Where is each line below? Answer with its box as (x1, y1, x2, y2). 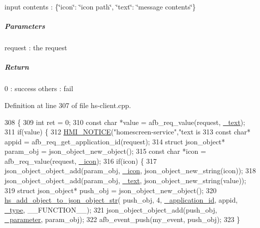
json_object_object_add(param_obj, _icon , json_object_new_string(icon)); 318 (4, 165, 256, 176)
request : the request (4, 42, 67, 53)
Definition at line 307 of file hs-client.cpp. (4, 100, 131, 110)
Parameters (4, 21, 45, 31)
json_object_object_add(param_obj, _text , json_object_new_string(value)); (4, 175, 247, 186)
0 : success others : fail (4, 83, 73, 94)
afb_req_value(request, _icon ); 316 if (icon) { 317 (4, 155, 157, 166)
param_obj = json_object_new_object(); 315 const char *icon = (4, 146, 206, 156)
